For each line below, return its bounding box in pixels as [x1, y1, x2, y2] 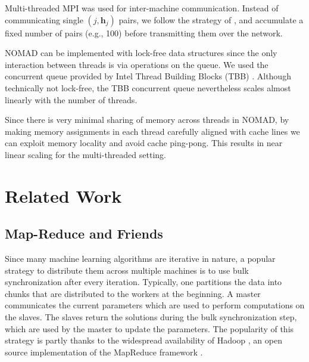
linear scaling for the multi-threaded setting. [5, 148, 166, 160]
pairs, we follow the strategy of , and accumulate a [118, 13, 304, 26]
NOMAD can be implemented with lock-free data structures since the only [5, 47, 277, 59]
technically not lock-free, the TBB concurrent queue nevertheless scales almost [5, 81, 291, 94]
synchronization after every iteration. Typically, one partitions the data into [5, 276, 282, 288]
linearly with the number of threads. [5, 93, 138, 106]
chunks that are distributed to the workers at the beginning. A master [5, 287, 261, 299]
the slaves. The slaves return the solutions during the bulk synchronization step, [5, 311, 297, 323]
